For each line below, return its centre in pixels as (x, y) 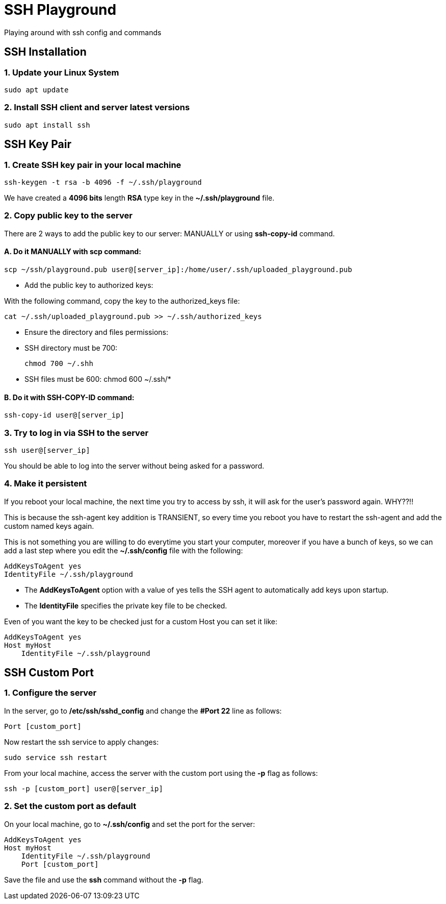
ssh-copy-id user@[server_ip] (64, 415)
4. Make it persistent (46, 484)
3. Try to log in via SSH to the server (76, 433)
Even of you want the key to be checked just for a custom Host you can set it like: (141, 621)
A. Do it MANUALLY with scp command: (73, 252)
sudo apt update (36, 90)
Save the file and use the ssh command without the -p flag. (104, 879)
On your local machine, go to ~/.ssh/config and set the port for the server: (130, 824)
